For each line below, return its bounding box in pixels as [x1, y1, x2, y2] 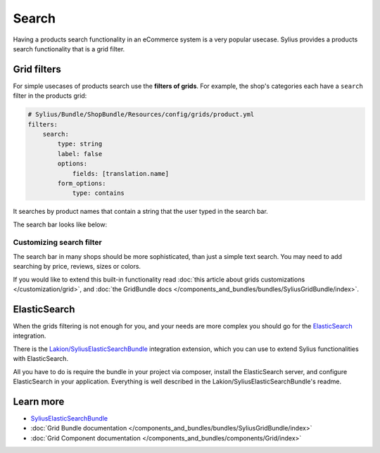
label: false [57, 150, 103, 158]
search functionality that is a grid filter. [13, 44, 125, 53]
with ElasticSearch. [13, 355, 69, 363]
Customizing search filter [13, 238, 102, 248]
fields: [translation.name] [72, 170, 169, 177]
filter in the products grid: [13, 91, 87, 100]
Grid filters [13, 63, 61, 75]
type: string [57, 140, 103, 148]
